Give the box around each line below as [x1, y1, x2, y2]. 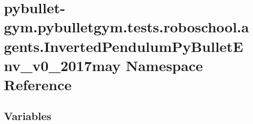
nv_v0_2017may [4, 55, 121, 75]
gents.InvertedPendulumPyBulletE [4, 36, 243, 56]
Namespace [126, 55, 203, 75]
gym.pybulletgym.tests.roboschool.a [4, 17, 249, 37]
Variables [4, 108, 52, 123]
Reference [4, 74, 72, 94]
